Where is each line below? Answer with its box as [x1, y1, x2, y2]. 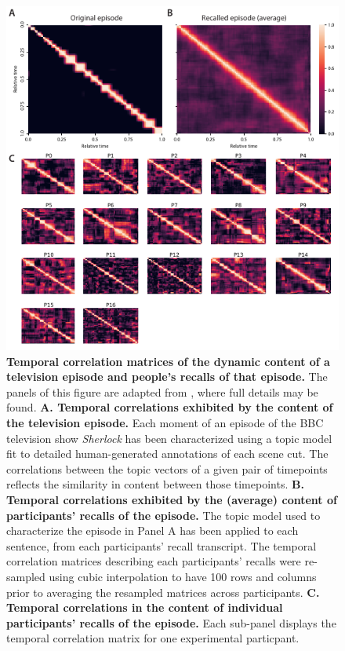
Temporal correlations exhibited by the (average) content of [6, 491, 337, 507]
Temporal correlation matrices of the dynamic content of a [6, 353, 330, 369]
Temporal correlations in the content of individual [6, 599, 283, 616]
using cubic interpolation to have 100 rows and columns [49, 568, 317, 584]
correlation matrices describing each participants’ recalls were [6, 553, 301, 569]
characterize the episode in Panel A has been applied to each [6, 522, 299, 539]
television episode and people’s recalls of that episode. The [6, 368, 328, 385]
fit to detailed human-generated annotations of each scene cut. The [6, 445, 329, 462]
